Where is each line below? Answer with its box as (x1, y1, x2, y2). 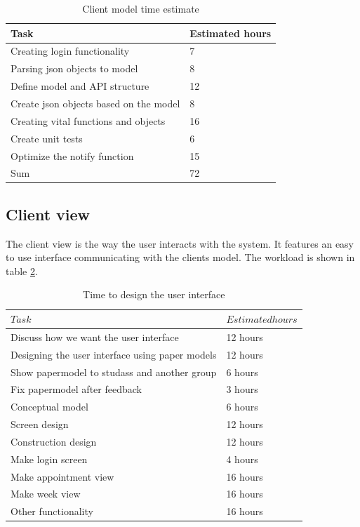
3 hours (226, 382, 258, 396)
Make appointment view (11, 469, 114, 483)
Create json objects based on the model (11, 95, 180, 110)
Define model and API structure (11, 79, 149, 93)
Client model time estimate (82, 1, 199, 15)
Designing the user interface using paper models (11, 347, 217, 361)
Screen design (11, 417, 69, 432)
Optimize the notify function (11, 148, 134, 163)
